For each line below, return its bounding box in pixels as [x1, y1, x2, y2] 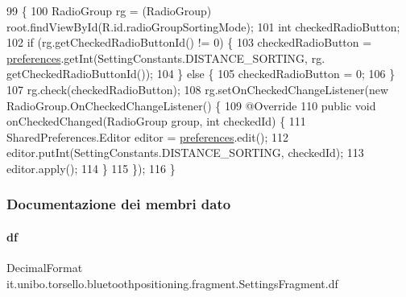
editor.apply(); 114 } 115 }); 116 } [6, 159, 176, 176]
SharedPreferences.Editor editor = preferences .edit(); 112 [6, 128, 289, 145]
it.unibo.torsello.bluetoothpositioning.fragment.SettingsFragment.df [6, 274, 338, 291]
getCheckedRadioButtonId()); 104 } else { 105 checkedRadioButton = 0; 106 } [6, 65, 396, 82]
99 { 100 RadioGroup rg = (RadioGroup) [6, 2, 212, 19]
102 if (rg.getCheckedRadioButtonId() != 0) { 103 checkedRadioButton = [6, 34, 372, 51]
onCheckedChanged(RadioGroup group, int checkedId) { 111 [6, 113, 306, 130]
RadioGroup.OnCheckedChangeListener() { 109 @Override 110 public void [6, 97, 376, 113]
